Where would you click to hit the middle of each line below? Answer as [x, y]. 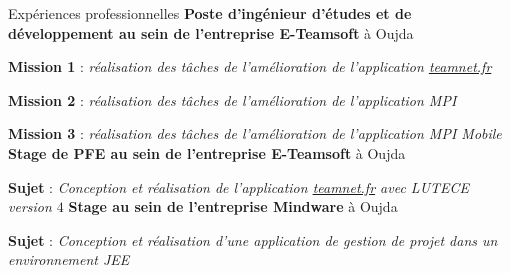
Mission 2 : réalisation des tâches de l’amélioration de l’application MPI [232, 99]
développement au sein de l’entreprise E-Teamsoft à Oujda [211, 32]
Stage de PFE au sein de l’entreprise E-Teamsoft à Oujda [207, 152]
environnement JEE [69, 259]
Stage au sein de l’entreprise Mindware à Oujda [233, 206]
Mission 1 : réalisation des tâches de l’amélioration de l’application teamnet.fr [250, 66]
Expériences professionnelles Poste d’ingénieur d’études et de [210, 13]
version [30, 206]
